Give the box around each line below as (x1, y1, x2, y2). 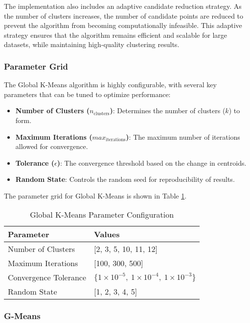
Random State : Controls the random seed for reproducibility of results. (15, 174, 235, 184)
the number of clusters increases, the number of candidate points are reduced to (4, 10, 244, 21)
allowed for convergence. (15, 141, 88, 151)
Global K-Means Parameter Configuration (30, 208, 174, 220)
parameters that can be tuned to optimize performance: (4, 89, 171, 99)
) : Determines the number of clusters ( (110, 105, 226, 116)
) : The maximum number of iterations (126, 131, 240, 142)
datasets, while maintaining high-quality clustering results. (4, 39, 180, 50)
